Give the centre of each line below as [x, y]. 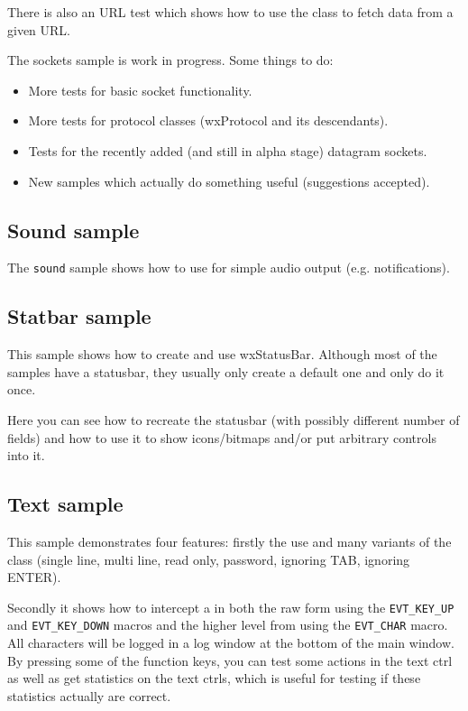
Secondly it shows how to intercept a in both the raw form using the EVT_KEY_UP [231, 607]
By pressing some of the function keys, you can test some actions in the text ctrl [230, 660]
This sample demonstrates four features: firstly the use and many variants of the [229, 541]
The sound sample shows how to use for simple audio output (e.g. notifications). [229, 268]
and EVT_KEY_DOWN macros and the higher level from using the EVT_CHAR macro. [228, 625]
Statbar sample [79, 316]
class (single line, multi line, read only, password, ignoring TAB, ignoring [209, 559]
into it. [26, 455]
